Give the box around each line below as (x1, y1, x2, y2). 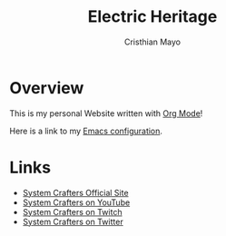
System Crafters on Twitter (22, 216, 124, 227)
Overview (9, 77, 84, 98)
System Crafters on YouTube (22, 197, 131, 208)
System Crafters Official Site (22, 187, 129, 198)
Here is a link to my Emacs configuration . (9, 125, 163, 136)
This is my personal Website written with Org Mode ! (9, 107, 203, 119)
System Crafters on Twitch (22, 206, 123, 217)
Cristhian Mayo (123, 36, 182, 47)
